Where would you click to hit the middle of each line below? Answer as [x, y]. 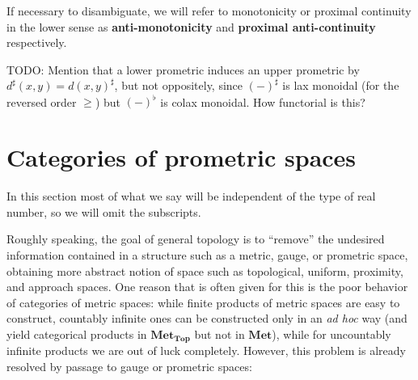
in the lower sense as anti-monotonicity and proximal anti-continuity [191, 26]
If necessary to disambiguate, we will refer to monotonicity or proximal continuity [209, 11]
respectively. [37, 42]
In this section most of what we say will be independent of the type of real [191, 196]
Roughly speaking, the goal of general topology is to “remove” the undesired [196, 239]
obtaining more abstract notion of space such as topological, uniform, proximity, [205, 270]
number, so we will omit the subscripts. [104, 211]
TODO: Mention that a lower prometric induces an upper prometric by [183, 69]
